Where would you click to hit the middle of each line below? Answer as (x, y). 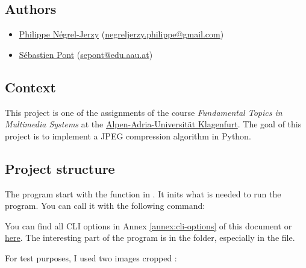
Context (30, 87)
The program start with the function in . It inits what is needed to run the (143, 193)
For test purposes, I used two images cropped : (91, 257)
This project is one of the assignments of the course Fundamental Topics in (144, 112)
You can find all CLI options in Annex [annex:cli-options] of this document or (148, 225)
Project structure (60, 168)
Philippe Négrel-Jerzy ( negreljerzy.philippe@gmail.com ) (121, 34)
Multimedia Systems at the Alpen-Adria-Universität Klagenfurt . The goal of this (153, 124)
